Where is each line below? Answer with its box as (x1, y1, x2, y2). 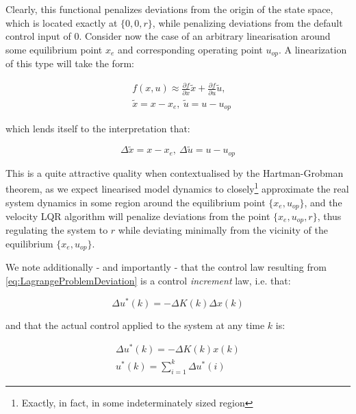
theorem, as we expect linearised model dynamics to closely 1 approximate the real (5, 180, 349, 195)
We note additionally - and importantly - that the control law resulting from (5, 260, 327, 274)
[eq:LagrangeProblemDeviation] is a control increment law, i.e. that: (5, 273, 291, 288)
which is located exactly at (5, 15, 118, 29)
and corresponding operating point (118, 42, 263, 56)
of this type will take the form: (5, 56, 134, 71)
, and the (304, 195, 342, 209)
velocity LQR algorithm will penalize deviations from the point (5, 208, 270, 223)
